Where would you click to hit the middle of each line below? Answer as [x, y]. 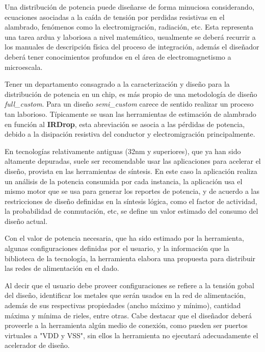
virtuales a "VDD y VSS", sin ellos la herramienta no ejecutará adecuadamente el [131, 335]
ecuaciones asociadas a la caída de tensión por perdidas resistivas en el [115, 17]
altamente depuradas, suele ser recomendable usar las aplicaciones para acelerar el [133, 161]
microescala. [24, 67]
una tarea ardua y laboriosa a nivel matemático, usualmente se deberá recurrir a [130, 36]
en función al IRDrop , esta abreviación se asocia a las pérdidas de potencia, [125, 124]
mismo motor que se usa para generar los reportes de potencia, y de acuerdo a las [132, 191]
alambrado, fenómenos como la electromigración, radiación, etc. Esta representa [129, 27]
